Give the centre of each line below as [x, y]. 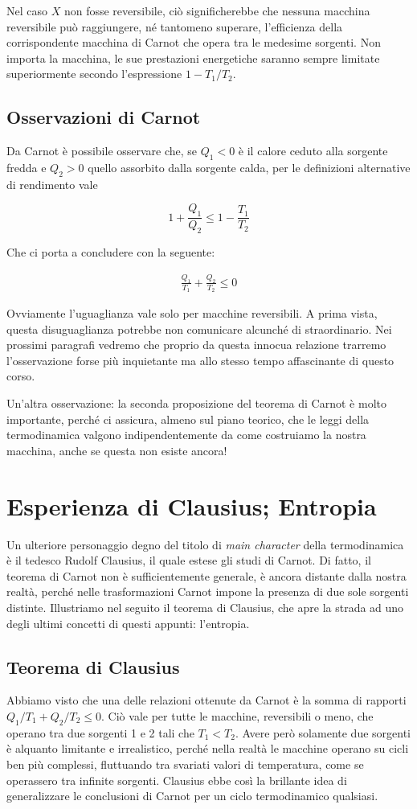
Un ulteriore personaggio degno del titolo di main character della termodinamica [205, 544]
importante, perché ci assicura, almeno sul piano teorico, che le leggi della [188, 419]
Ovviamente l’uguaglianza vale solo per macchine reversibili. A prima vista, [192, 313]
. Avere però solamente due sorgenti [323, 732]
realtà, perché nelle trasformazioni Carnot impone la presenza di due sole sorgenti [208, 591]
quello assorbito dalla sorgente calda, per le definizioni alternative [249, 167]
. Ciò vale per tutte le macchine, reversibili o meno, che [237, 715]
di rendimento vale [52, 184]
